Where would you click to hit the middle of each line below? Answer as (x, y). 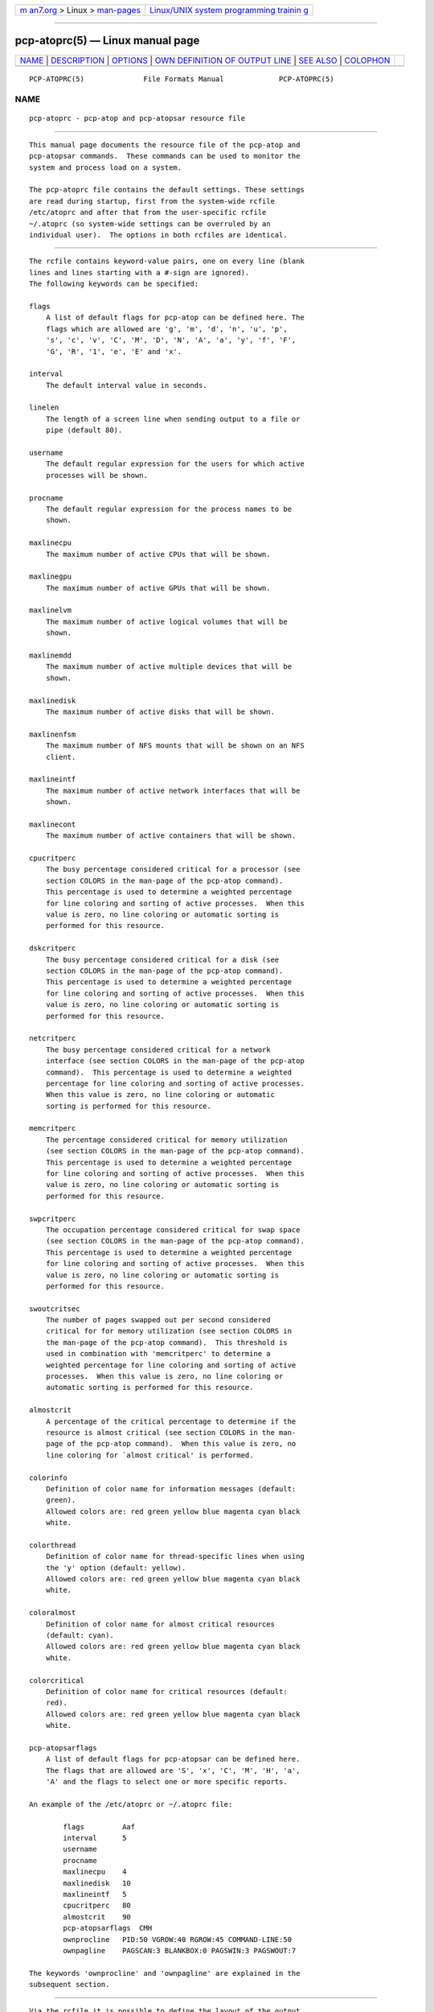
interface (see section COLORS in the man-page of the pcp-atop (175, 1061)
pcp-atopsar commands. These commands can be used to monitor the (165, 156)
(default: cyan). (80, 1635)
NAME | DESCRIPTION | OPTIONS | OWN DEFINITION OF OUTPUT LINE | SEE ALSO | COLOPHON (205, 60)
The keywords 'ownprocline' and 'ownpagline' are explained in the (165, 1973)
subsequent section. (70, 1985)
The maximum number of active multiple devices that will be (169, 667)
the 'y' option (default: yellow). (116, 1568)
